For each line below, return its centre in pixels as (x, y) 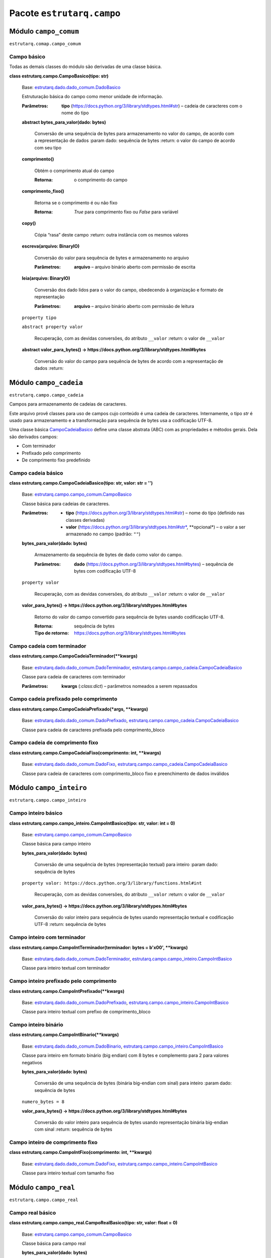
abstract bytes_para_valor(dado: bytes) (64, 122)
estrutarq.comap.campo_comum (45, 44)
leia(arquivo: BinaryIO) (46, 278)
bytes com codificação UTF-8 (105, 571)
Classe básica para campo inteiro (56, 844)
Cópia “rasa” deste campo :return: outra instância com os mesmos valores (111, 234)
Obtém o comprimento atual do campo (74, 171)
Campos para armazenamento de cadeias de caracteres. (68, 404)
